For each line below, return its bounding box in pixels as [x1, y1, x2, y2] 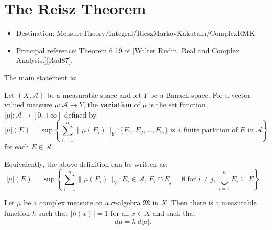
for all [110, 208, 129, 218]
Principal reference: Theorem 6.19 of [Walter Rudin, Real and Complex [16, 44, 240, 55]
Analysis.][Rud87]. [16, 55, 73, 65]
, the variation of [83, 99, 140, 110]
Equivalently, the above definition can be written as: [4, 158, 168, 169]
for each [4, 141, 29, 152]
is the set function [149, 99, 206, 110]
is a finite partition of [170, 127, 238, 134]
